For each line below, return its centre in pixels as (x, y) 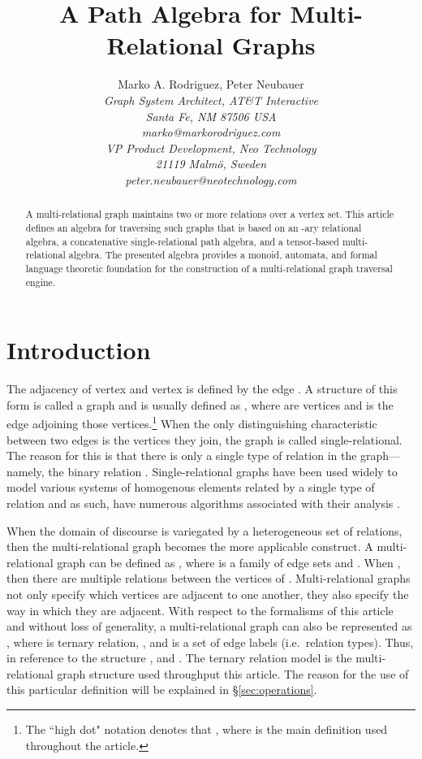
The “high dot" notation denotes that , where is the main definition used (207, 729)
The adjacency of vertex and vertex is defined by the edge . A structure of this (202, 389)
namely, (26, 471)
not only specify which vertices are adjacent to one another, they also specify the (208, 594)
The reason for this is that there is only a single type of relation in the (182, 455)
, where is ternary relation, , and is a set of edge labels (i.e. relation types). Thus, (210, 642)
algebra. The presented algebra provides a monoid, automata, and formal (223, 255)
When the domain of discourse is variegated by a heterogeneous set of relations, (205, 530)
